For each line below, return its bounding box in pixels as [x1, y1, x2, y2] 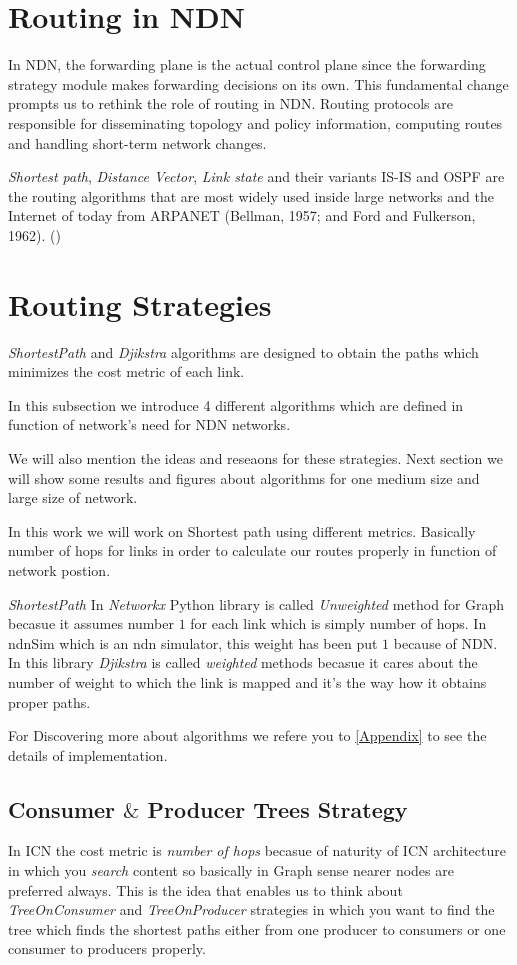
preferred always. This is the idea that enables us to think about [8, 879, 403, 900]
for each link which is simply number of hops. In [190, 613, 487, 634]
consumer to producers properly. [8, 938, 206, 959]
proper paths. [8, 691, 91, 712]
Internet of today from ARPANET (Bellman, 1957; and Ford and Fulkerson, [8, 205, 476, 226]
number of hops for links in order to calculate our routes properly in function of [8, 540, 497, 561]
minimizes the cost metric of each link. [8, 361, 245, 382]
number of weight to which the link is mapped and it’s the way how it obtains [8, 671, 487, 692]
